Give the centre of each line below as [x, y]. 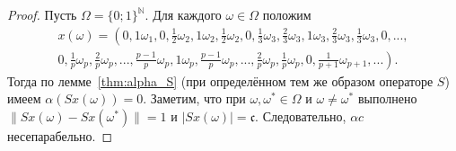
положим [287, 14]
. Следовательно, [301, 115]
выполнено [387, 98]
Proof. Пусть [42, 14]
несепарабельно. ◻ [60, 135]
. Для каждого [183, 14]
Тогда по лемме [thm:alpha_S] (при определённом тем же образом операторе [220, 80]
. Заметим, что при [194, 98]
